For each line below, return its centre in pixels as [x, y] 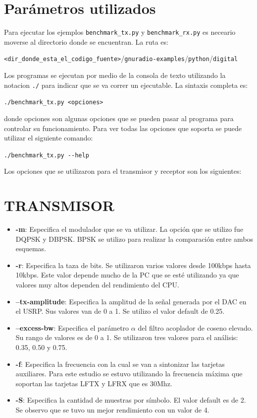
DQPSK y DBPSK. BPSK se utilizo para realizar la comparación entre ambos [134, 239]
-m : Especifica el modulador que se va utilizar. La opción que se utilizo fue [129, 229]
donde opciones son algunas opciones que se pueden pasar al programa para [119, 118]
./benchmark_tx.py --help [47, 155]
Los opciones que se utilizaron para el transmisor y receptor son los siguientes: [123, 171]
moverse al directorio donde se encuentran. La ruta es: [86, 41]
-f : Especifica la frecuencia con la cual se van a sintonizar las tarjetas [120, 364]
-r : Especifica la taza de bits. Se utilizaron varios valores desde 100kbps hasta [133, 265]
